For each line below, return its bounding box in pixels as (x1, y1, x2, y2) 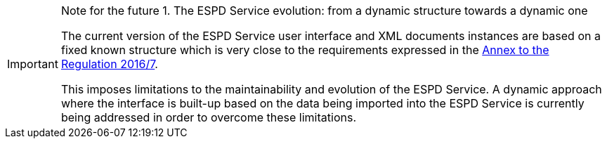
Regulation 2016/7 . (60, 57, 158, 71)
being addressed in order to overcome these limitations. (60, 110, 356, 124)
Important (7, 57, 58, 71)
